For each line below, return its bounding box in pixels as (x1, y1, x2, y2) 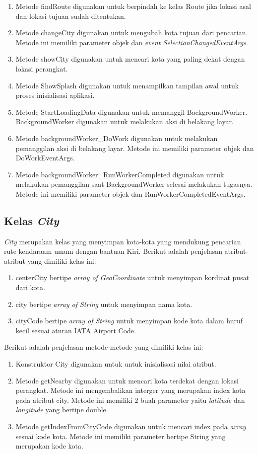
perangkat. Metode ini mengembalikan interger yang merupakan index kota (15, 385, 246, 395)
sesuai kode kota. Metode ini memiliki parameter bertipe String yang (15, 431, 226, 441)
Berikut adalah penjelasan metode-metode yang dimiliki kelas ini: (4, 342, 203, 352)
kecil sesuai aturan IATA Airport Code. (15, 325, 136, 335)
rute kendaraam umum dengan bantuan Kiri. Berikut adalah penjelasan (4, 246, 222, 256)
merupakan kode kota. (15, 441, 83, 451)
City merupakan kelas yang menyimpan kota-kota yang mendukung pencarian (4, 236, 241, 246)
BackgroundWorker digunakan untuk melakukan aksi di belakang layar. (15, 116, 234, 127)
